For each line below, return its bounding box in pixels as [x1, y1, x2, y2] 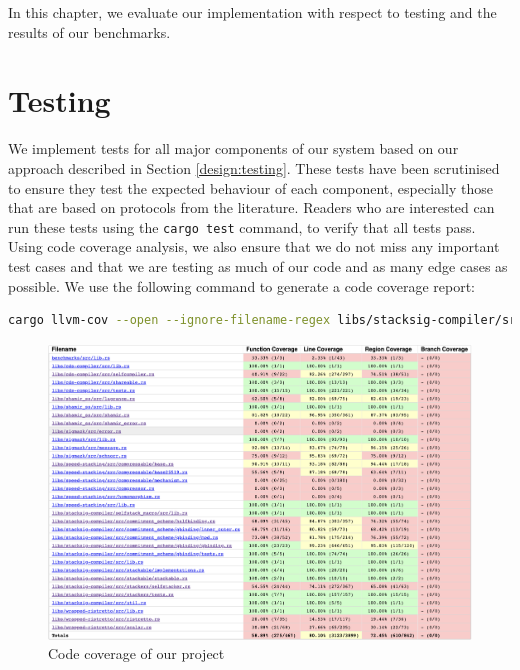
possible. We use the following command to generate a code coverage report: [8, 275, 476, 296]
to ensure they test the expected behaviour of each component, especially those [8, 177, 493, 198]
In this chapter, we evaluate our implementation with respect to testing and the [8, 2, 497, 22]
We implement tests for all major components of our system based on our [8, 138, 459, 159]
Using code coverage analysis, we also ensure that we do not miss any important [8, 236, 500, 257]
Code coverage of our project [48, 643, 225, 664]
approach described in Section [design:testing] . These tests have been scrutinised [8, 157, 500, 178]
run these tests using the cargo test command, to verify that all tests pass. [8, 216, 476, 237]
